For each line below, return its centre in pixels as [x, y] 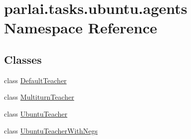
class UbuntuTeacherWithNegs [51, 130]
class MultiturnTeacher [39, 97]
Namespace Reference [81, 28]
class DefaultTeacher [35, 80]
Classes [23, 59]
